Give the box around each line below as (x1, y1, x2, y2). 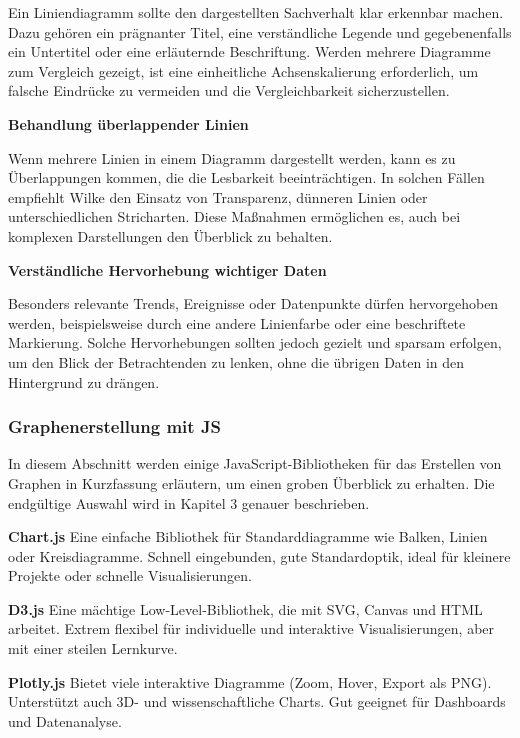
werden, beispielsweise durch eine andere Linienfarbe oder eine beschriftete (8, 312, 466, 333)
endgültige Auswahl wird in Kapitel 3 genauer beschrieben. (8, 492, 370, 513)
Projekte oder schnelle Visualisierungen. (8, 565, 253, 586)
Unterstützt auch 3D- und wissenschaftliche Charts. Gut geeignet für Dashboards (8, 691, 506, 712)
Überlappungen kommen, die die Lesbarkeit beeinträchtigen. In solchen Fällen (8, 167, 485, 188)
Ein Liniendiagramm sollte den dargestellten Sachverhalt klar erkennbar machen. (8, 2, 504, 22)
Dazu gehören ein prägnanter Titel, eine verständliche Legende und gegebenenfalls (8, 21, 512, 42)
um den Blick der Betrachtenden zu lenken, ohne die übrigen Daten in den (8, 351, 465, 372)
